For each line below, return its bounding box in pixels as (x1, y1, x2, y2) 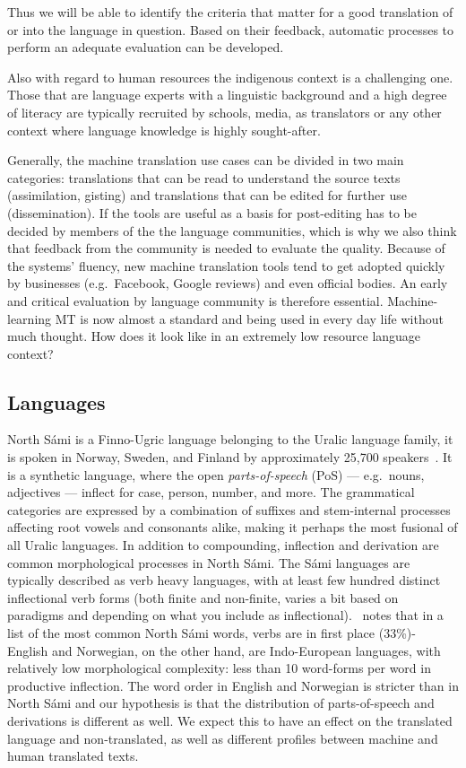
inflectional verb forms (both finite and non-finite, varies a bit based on (7, 588, 399, 607)
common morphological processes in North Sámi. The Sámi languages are (7, 553, 410, 572)
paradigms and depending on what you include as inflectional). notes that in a (7, 606, 444, 624)
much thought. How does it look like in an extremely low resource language (7, 327, 421, 345)
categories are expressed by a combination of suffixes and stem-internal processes (7, 500, 451, 519)
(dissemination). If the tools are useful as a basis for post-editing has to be (7, 203, 417, 222)
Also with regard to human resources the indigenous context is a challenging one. (7, 67, 453, 86)
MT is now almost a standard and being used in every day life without (55, 309, 444, 327)
